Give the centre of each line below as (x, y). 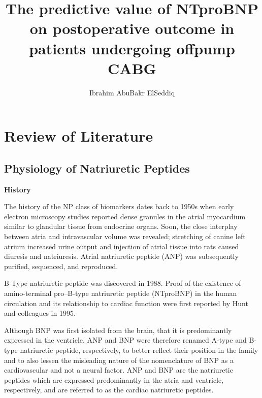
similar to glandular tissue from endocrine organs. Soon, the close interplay (121, 226)
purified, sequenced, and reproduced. (61, 266)
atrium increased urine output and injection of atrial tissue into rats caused (122, 246)
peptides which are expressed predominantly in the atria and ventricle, (114, 379)
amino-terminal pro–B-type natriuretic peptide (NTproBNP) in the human (121, 293)
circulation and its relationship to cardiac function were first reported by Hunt (126, 303)
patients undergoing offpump (132, 48)
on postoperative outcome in (132, 28)
